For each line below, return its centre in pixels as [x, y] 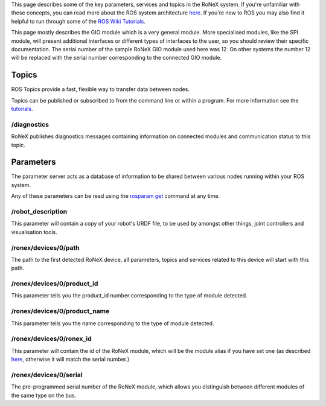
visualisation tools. [34, 232]
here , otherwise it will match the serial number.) [70, 360]
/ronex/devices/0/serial [47, 375]
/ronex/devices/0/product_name [60, 311]
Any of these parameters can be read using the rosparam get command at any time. [116, 196]
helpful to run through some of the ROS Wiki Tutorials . [78, 21]
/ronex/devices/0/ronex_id [51, 339]
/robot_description [39, 212]
